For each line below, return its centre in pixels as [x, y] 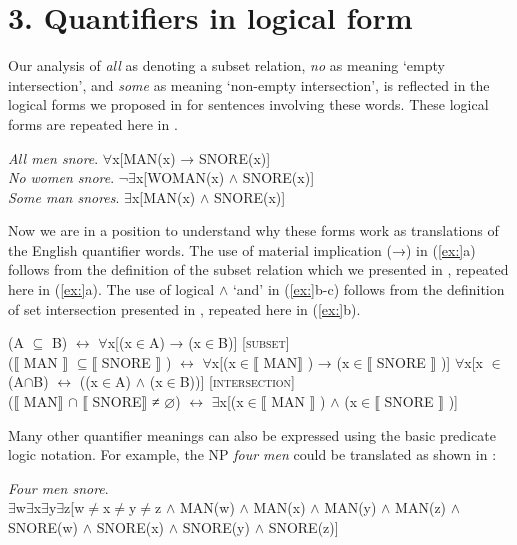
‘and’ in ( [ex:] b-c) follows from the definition [368, 289]
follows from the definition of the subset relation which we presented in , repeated [258, 269]
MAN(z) [421, 507]
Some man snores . [64, 196]
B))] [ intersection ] [237, 381]
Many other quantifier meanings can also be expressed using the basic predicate [252, 434]
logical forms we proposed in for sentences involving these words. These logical [248, 104]
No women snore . [61, 177]
